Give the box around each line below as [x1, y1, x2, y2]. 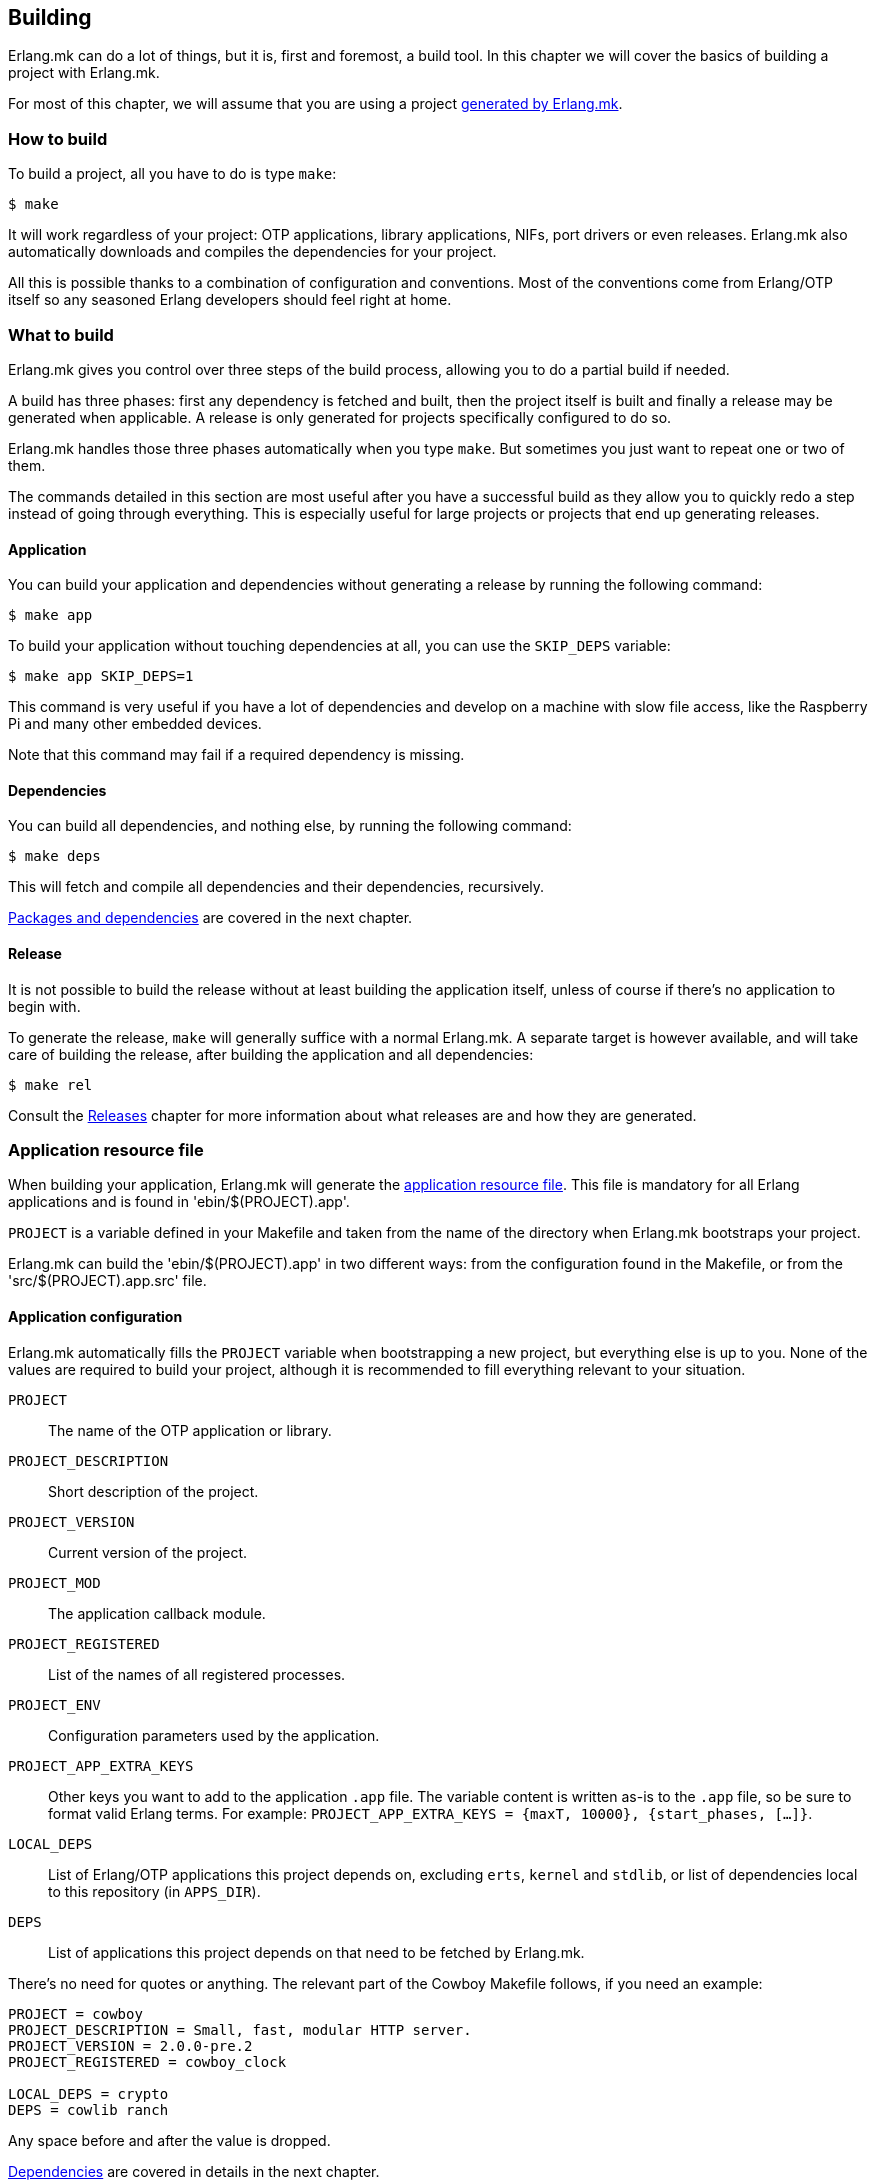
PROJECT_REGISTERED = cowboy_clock [8, 2053, 287, 2070]
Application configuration [8, 1307, 183, 1325]
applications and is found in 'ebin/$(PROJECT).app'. [8, 1193, 350, 1211]
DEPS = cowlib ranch [8, 2101, 169, 2118]
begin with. [8, 997, 81, 1015]
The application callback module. [48, 1604, 266, 1622]
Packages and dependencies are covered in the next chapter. [8, 909, 413, 927]
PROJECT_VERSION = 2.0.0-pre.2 [8, 2037, 253, 2054]
